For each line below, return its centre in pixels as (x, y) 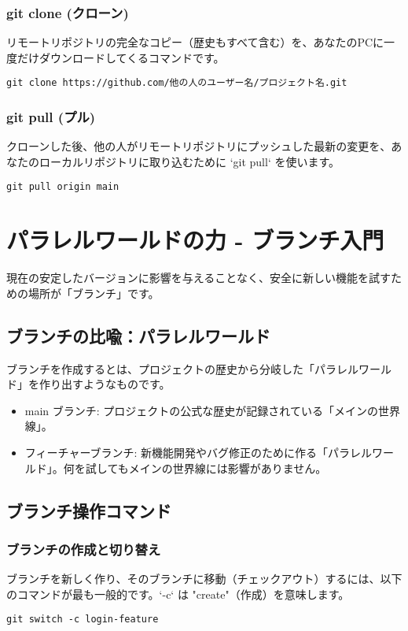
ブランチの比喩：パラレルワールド (138, 335)
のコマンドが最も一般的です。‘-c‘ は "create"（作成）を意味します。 (178, 594)
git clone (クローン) (68, 12)
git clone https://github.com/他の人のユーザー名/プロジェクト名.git (177, 83)
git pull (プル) (51, 116)
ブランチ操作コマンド (89, 510)
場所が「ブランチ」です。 (94, 293)
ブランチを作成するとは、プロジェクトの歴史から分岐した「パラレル (182, 368)
